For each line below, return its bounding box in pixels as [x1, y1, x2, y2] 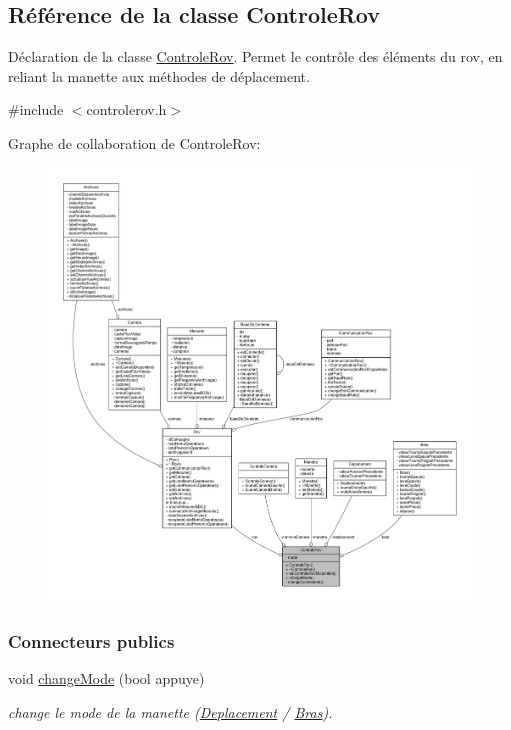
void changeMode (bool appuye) [8, 668, 205, 688]
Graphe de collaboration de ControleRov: [8, 132, 261, 153]
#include [8, 99, 64, 120]
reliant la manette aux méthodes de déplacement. [8, 65, 310, 86]
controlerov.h [86, 99, 167, 120]
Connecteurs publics [8, 628, 175, 653]
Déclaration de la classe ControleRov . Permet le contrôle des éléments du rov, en [8, 46, 503, 67]
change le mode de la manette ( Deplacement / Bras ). [8, 701, 333, 722]
